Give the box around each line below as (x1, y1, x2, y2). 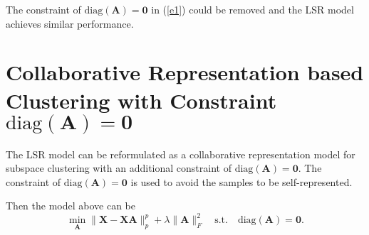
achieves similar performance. (6, 16, 134, 31)
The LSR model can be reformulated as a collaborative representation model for (6, 146, 355, 161)
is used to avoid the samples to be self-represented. (130, 174, 353, 189)
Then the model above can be (6, 198, 135, 213)
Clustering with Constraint (6, 85, 277, 114)
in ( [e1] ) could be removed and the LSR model (151, 2, 354, 16)
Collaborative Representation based (6, 58, 364, 87)
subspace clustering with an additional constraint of (6, 160, 232, 175)
